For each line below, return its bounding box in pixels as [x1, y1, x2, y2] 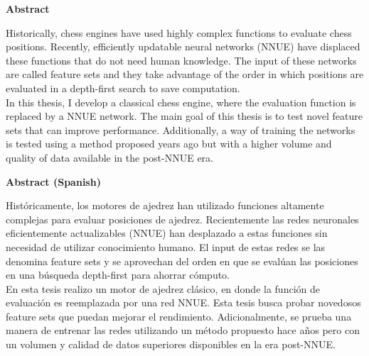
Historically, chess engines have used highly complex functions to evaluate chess [6, 25, 352, 40]
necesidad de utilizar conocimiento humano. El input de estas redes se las [6, 239, 326, 254]
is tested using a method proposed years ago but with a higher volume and [6, 136, 332, 151]
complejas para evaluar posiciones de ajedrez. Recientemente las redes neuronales [6, 211, 359, 226]
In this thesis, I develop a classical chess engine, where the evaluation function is [6, 94, 356, 109]
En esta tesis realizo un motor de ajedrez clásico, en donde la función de [6, 281, 320, 296]
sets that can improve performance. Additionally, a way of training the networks [6, 122, 355, 137]
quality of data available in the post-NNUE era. [6, 150, 213, 165]
